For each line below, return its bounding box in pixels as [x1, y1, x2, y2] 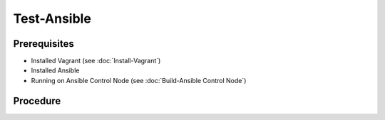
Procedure [13, 94, 61, 107]
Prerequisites [13, 38, 74, 50]
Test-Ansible [13, 11, 92, 26]
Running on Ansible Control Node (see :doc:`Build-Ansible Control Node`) [31, 76, 247, 84]
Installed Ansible [31, 66, 80, 75]
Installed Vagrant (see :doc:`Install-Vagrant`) [31, 57, 161, 65]
